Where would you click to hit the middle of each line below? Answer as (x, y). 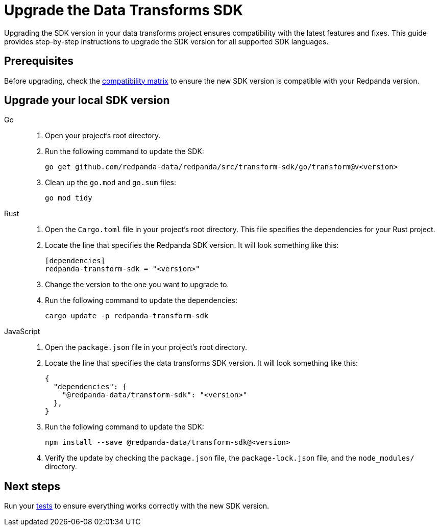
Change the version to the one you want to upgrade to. (137, 285)
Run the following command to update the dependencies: (141, 300)
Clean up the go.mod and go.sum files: (111, 183)
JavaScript (22, 332)
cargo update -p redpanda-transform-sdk (127, 316)
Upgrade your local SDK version (87, 100)
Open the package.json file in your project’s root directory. (146, 347)
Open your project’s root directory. (103, 136)
